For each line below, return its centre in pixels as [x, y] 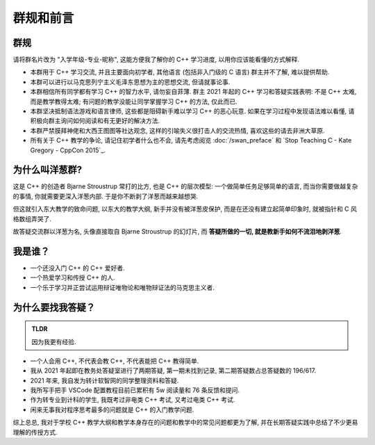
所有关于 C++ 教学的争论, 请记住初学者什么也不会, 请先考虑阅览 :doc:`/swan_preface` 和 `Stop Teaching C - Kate [191, 140]
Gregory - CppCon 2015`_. [68, 150]
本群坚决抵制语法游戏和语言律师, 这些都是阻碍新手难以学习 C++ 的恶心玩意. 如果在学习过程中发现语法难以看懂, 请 [192, 111]
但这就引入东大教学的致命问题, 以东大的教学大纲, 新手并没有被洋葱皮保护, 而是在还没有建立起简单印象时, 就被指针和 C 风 [185, 209]
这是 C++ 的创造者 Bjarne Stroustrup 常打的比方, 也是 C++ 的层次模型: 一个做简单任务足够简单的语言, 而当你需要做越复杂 [185, 186]
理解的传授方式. [35, 432]
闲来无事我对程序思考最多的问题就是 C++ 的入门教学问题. [112, 410]
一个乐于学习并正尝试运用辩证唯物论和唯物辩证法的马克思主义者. [123, 287]
